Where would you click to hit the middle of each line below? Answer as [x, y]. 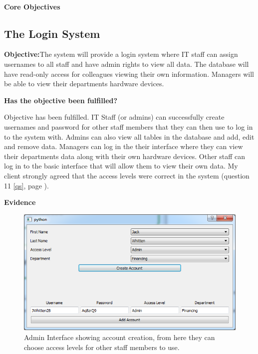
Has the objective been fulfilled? [61, 100]
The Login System [52, 33]
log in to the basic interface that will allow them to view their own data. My [121, 166]
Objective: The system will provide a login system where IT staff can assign [121, 54]
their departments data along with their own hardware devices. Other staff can [125, 156]
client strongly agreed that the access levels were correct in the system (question [127, 175]
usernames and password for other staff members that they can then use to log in [129, 126]
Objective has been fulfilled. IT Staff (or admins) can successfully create [114, 117]
